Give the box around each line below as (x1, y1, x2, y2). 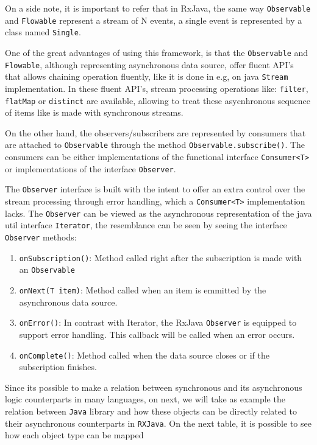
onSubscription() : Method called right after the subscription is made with (19, 251, 302, 264)
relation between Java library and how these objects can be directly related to (5, 404, 297, 417)
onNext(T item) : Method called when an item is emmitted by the (19, 284, 266, 296)
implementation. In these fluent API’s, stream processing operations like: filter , (5, 82, 308, 94)
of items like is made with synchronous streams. (5, 106, 183, 119)
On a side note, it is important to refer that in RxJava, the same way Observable (5, 2, 311, 14)
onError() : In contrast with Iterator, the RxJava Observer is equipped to (19, 316, 297, 329)
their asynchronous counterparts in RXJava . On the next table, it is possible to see (5, 416, 312, 429)
